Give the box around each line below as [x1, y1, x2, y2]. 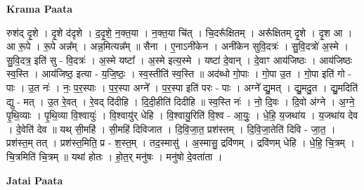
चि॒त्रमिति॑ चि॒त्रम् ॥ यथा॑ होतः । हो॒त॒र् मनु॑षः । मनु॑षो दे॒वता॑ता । [6, 148, 223, 163]
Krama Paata [6, 1, 72, 15]
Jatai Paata [6, 172, 63, 187]
